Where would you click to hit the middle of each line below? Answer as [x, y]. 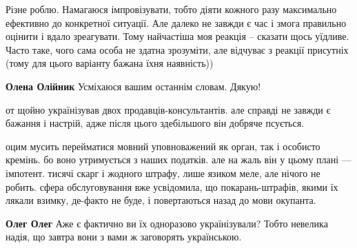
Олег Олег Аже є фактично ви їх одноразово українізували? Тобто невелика [167, 223]
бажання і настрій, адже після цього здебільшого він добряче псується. [155, 123]
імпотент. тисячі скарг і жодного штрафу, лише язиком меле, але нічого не [163, 173]
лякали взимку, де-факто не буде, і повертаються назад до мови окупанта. [161, 200]
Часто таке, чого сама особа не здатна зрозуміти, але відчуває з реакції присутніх [177, 49]
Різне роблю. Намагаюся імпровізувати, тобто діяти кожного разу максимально [171, 9]
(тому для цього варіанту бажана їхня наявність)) [110, 63]
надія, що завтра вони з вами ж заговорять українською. [124, 237]
